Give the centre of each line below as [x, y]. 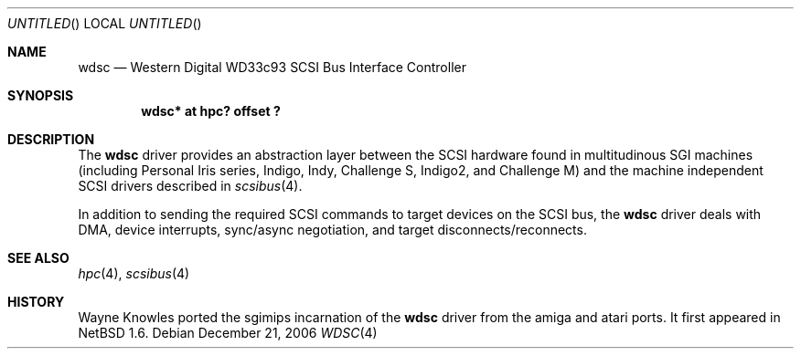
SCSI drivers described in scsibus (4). [190, 186]
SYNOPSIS [41, 95]
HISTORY [36, 302]
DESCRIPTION [51, 139]
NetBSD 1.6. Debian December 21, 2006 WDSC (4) [228, 333]
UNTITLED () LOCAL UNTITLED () [105, 23]
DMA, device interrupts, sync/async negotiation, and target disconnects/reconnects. [332, 230]
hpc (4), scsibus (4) [134, 273]
